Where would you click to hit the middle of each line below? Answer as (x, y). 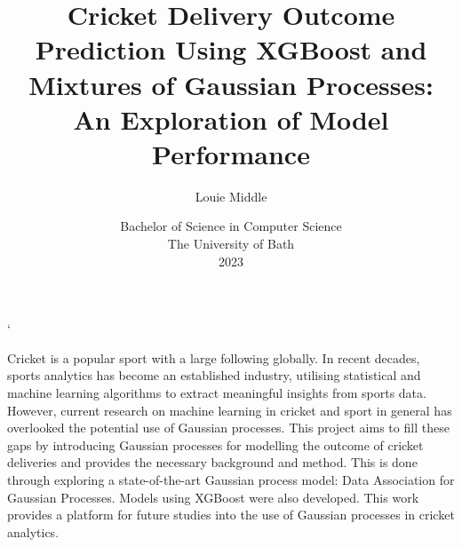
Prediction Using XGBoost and (231, 49)
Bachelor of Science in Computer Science (231, 226)
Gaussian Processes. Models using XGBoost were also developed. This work (213, 497)
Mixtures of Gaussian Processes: (231, 84)
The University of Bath (231, 244)
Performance (231, 153)
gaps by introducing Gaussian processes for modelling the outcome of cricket (215, 444)
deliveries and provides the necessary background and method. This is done (212, 462)
